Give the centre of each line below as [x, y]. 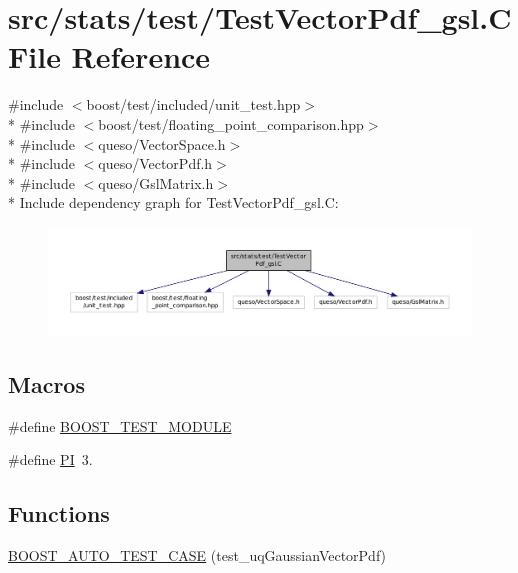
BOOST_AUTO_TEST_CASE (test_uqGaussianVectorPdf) [197, 554]
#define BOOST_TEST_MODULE [120, 425]
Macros [46, 383]
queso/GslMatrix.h [156, 182]
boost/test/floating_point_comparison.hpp [231, 123]
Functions [59, 513]
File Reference [109, 56]
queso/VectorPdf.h [155, 163]
